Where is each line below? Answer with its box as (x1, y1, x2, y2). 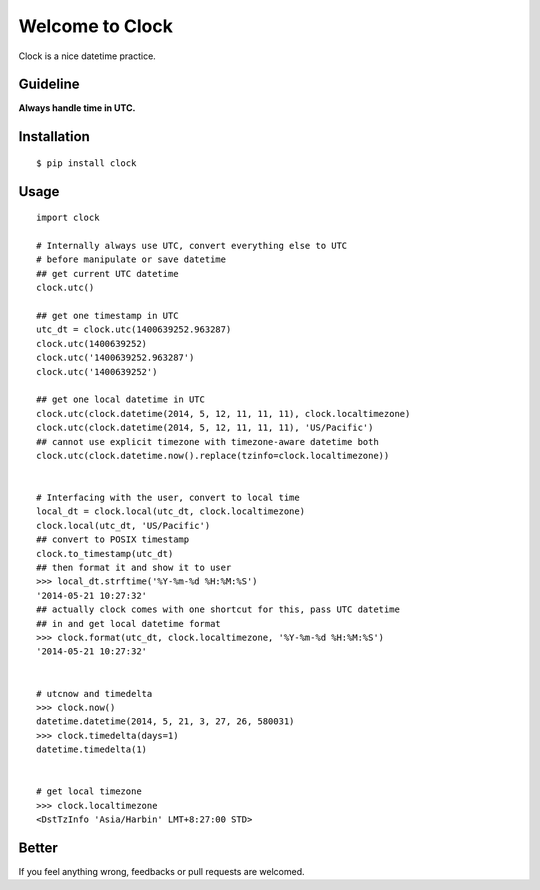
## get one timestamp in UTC (36, 310, 179, 321)
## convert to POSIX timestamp (36, 534, 190, 545)
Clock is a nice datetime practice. (18, 50, 157, 62)
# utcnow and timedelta (36, 688, 153, 699)
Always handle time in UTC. (18, 102, 136, 114)
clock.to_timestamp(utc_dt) (36, 548, 174, 559)
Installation (18, 128, 90, 145)
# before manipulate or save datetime (36, 254, 227, 265)
